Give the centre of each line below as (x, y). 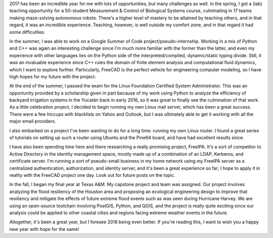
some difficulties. (27, 32)
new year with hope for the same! (44, 229)
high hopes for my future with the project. (53, 76)
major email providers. (33, 121)
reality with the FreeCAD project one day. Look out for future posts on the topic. (92, 175)
